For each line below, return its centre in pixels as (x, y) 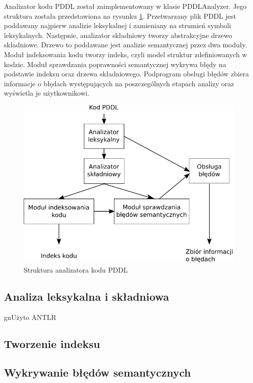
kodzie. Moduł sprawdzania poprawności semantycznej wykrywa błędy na (115, 64)
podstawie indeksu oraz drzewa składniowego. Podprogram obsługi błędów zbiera (126, 74)
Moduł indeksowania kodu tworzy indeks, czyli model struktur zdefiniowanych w (126, 54)
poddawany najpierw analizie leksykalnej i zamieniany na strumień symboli (118, 25)
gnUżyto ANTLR (30, 317)
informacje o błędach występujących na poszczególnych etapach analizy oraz (119, 83)
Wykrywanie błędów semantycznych (97, 372)
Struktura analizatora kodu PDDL (76, 269)
